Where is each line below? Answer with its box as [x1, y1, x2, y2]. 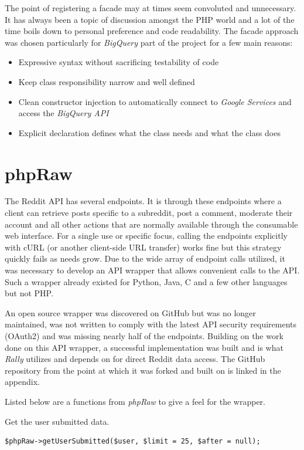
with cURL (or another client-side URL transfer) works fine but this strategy [5, 241, 282, 253]
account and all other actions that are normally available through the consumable [5, 218, 298, 230]
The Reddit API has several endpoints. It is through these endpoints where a [5, 195, 282, 207]
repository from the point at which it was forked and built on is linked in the [5, 364, 281, 376]
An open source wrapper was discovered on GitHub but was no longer [5, 306, 256, 319]
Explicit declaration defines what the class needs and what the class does [18, 126, 281, 138]
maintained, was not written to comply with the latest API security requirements [5, 318, 297, 330]
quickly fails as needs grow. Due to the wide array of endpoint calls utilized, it [5, 252, 285, 265]
